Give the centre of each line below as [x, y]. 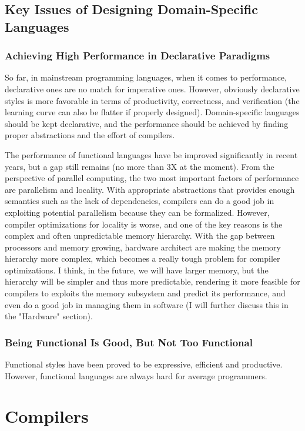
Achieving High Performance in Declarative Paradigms [138, 56]
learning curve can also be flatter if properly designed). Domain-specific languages [152, 112]
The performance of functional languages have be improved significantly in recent [151, 154]
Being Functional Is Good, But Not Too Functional [129, 342]
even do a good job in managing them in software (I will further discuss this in [147, 304]
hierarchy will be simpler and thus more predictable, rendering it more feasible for [152, 281]
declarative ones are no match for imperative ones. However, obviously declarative [152, 88]
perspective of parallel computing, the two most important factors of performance [152, 178]
